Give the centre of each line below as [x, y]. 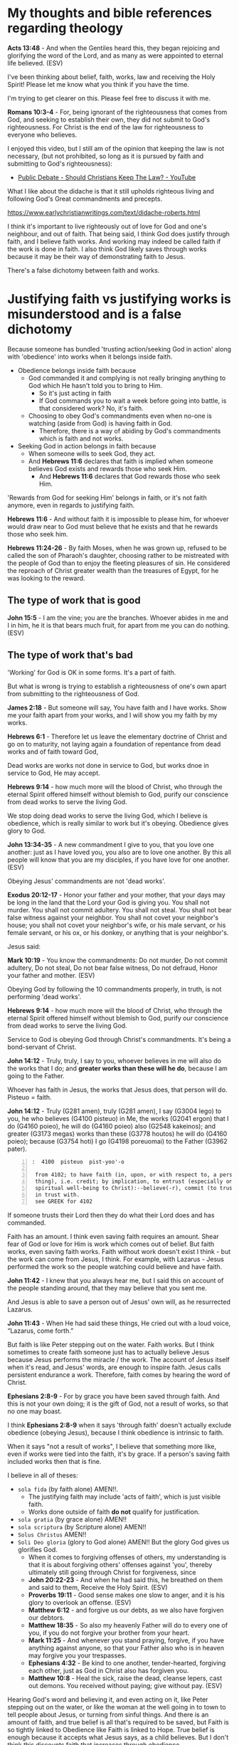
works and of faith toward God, [53, 752]
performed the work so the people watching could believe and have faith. [115, 1266]
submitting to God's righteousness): [60, 163]
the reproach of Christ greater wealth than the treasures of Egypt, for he [113, 570]
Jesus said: [24, 946]
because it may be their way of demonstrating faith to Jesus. [96, 256]
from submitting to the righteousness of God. [74, 694]
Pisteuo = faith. [30, 1097]
